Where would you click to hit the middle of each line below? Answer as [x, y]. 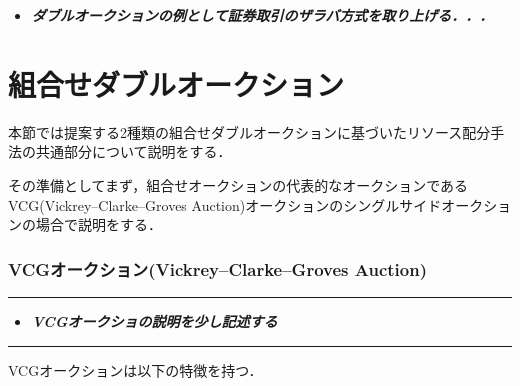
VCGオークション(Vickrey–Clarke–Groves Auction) [217, 268]
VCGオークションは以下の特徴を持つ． [135, 369]
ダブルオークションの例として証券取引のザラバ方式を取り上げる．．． [262, 15]
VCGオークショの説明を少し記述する [154, 320]
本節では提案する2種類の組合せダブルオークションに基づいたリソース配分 [249, 131]
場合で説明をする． [98, 224]
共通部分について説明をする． [133, 151]
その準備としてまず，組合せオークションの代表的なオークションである [238, 184]
